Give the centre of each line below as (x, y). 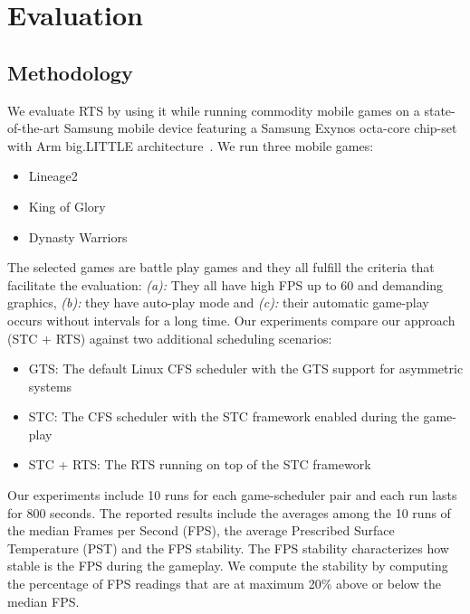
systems (50, 386)
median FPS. (43, 601)
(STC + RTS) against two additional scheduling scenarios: (170, 338)
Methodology (70, 72)
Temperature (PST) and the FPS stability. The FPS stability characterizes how (228, 548)
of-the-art (34, 128)
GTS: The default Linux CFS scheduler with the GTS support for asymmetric (246, 368)
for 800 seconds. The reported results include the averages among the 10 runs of (229, 512)
